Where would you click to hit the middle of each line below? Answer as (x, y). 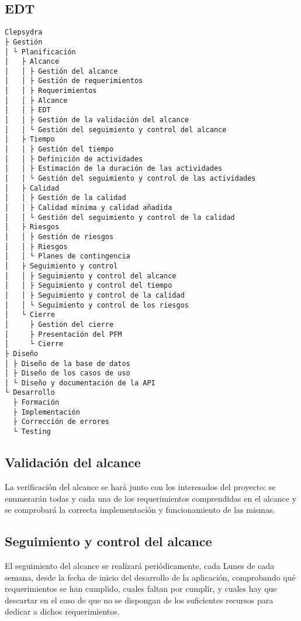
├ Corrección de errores (61, 422)
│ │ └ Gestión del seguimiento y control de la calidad (120, 217)
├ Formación (36, 403)
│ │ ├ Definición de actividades (74, 159)
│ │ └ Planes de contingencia (68, 256)
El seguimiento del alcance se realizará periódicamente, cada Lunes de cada (140, 565)
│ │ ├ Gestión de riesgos (59, 237)
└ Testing (32, 432)
